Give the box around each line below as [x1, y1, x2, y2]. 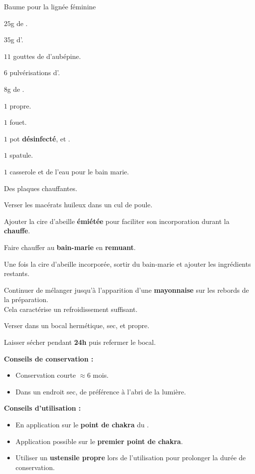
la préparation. [4, 294, 49, 305]
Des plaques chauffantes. [4, 183, 77, 193]
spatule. [9, 150, 33, 160]
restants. [4, 268, 29, 279]
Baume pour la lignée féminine [4, 1, 96, 11]
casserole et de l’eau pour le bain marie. [9, 166, 129, 176]
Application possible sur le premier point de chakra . [15, 436, 183, 446]
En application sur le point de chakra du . [15, 419, 149, 430]
